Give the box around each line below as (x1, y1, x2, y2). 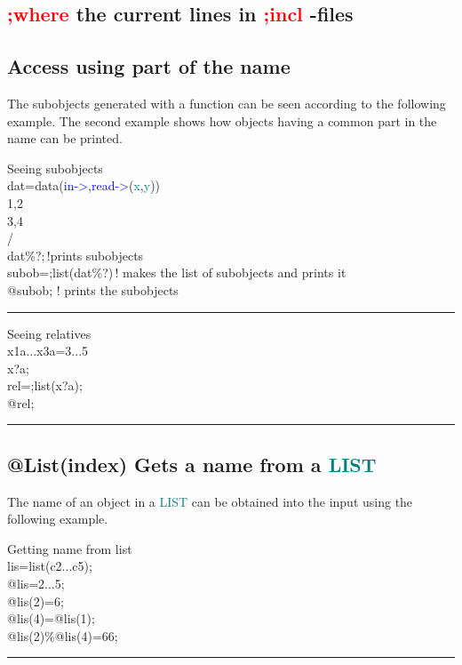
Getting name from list (7, 539, 132, 557)
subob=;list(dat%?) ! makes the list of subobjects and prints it (7, 263, 346, 282)
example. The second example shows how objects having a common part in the (7, 111, 437, 130)
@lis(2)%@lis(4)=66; (7, 626, 118, 645)
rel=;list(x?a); (7, 376, 83, 395)
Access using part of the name (7, 52, 291, 80)
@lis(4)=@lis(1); (7, 609, 95, 628)
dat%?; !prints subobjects (7, 245, 144, 264)
